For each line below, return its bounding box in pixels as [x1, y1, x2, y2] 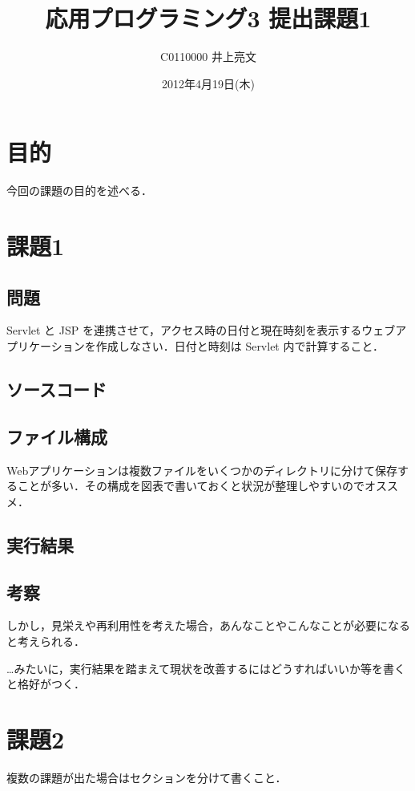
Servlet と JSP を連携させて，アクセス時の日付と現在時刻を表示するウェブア [6, 322, 407, 339]
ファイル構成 [6, 424, 107, 448]
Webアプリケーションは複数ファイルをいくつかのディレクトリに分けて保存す [6, 461, 409, 478]
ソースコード [6, 377, 107, 401]
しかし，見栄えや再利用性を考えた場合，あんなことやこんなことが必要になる [6, 617, 410, 634]
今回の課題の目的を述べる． [6, 182, 152, 199]
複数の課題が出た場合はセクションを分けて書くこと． [6, 769, 287, 785]
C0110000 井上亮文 [160, 48, 256, 65]
